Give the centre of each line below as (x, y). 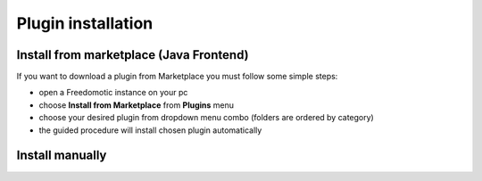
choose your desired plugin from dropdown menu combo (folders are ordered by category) (206, 118)
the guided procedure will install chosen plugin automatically (150, 130)
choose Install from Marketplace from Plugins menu (137, 105)
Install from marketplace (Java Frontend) (133, 55)
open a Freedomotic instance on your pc (113, 93)
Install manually (62, 156)
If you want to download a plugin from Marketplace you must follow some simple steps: (177, 77)
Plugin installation (85, 23)
